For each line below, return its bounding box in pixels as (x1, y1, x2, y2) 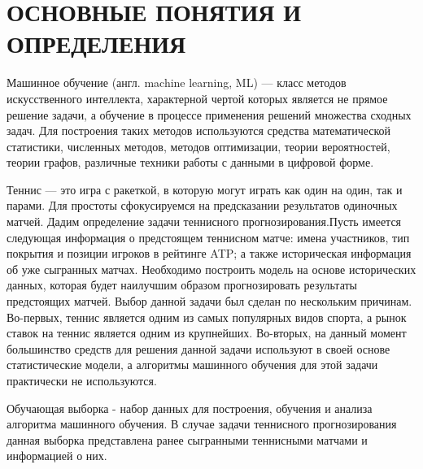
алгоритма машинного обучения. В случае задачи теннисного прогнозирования (7, 415, 397, 432)
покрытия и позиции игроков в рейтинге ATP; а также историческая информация (7, 245, 412, 262)
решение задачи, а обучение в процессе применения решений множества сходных (7, 106, 412, 123)
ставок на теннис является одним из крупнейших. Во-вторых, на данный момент (7, 324, 407, 341)
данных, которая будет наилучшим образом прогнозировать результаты (7, 276, 358, 293)
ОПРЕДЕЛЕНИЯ (7, 27, 186, 60)
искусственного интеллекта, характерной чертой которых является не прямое (7, 89, 388, 106)
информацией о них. (7, 447, 107, 464)
